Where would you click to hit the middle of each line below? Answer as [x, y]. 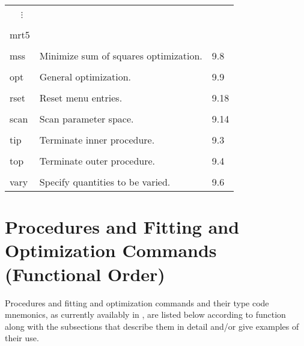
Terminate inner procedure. [97, 140]
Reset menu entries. [81, 98]
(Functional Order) [85, 274]
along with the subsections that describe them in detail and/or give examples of [152, 326]
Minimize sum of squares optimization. [121, 56]
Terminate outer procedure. [97, 161]
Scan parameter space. [87, 119]
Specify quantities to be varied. [105, 182]
